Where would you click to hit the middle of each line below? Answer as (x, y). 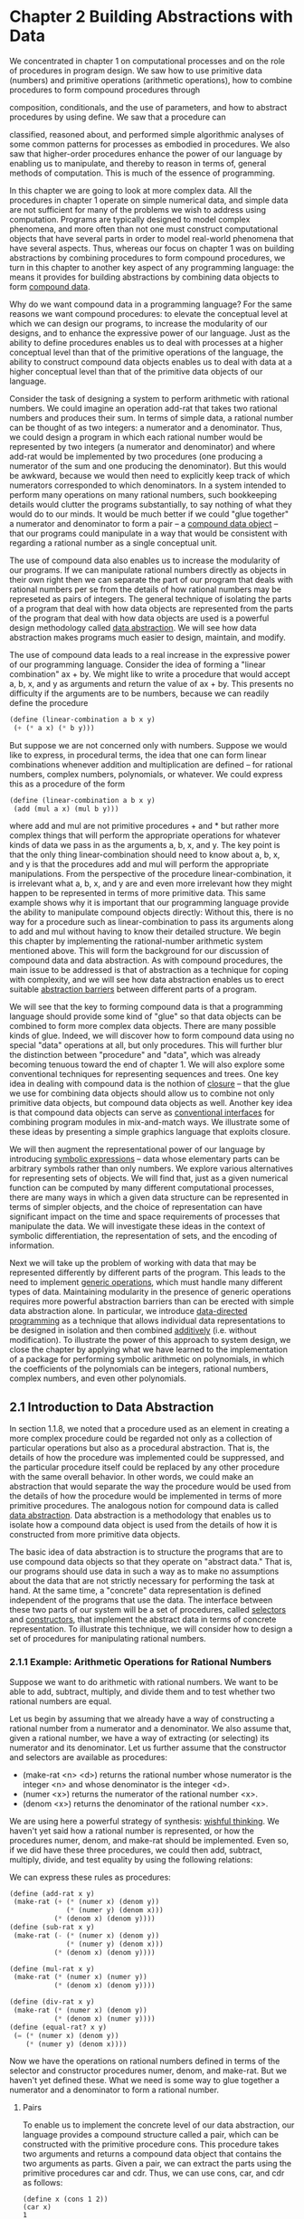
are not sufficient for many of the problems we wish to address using (138, 209)
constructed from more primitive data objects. (95, 1535)
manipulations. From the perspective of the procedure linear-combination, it (151, 874)
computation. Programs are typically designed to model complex (130, 219)
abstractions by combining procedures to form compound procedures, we (147, 257)
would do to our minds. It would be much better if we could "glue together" (149, 514)
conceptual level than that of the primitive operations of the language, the (146, 352)
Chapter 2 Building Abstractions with (152, 17)
